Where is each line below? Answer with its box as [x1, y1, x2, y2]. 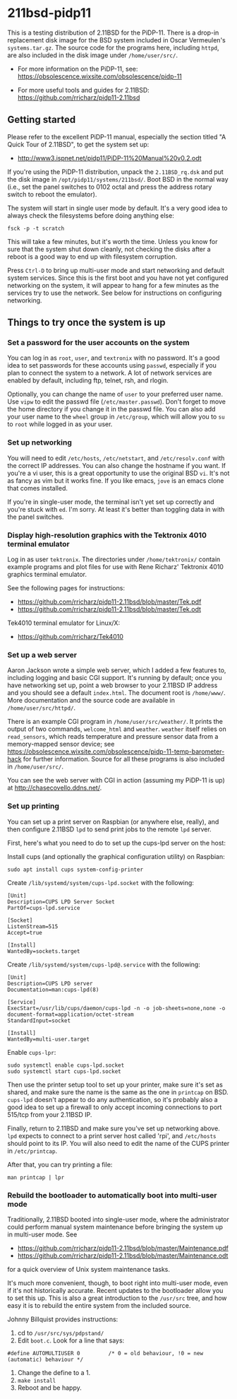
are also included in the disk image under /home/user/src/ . [7, 51, 178, 59]
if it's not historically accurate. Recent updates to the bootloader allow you [7, 1286, 224, 1294]
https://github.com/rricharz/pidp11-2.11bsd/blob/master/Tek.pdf [17, 597, 202, 606]
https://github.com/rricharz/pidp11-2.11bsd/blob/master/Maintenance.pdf [17, 1243, 229, 1252]
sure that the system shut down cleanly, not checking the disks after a [7, 245, 211, 253]
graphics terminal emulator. [7, 570, 87, 579]
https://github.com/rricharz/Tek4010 [17, 633, 123, 641]
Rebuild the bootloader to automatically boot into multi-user [7, 1190, 217, 1200]
